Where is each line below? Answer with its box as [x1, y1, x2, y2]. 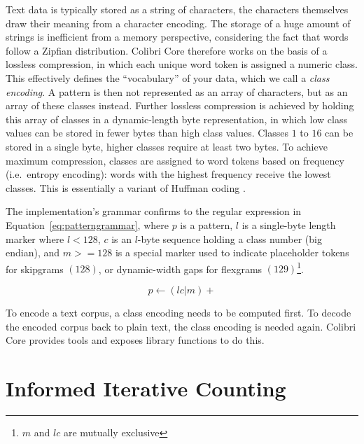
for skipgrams [6, 261, 64, 276]
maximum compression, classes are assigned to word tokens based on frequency [6, 153, 344, 167]
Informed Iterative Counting [6, 373, 286, 402]
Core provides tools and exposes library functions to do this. [6, 333, 265, 347]
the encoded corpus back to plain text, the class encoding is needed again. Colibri [6, 319, 356, 333]
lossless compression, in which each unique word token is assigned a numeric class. [6, 57, 358, 71]
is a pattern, [180, 217, 233, 232]
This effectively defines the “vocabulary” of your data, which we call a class [6, 70, 330, 85]
